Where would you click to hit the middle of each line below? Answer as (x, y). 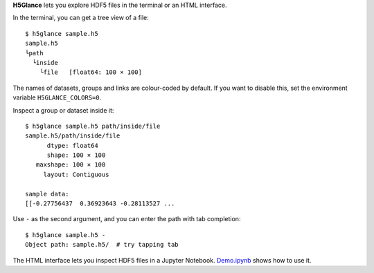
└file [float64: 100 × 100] (90, 72)
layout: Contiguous (76, 174)
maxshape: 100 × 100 (71, 165)
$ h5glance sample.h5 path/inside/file (93, 126)
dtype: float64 (72, 145)
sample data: (47, 194)
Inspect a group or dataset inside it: (63, 110)
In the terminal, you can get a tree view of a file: (81, 18)
